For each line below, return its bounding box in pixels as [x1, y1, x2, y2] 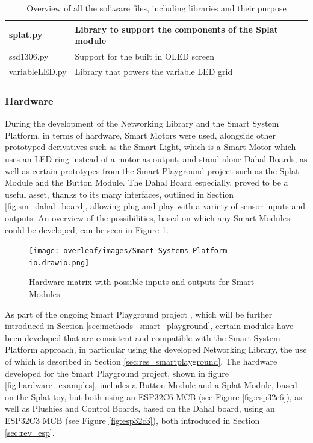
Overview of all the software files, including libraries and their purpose [26, 2, 287, 14]
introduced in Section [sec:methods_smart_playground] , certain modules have [5, 319, 294, 332]
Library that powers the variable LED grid [75, 64, 233, 77]
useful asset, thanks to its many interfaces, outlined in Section [5, 187, 234, 200]
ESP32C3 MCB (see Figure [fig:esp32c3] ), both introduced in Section [5, 413, 260, 426]
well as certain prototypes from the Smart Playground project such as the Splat [5, 164, 299, 177]
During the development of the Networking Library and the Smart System [5, 117, 279, 130]
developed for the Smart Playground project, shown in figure [5, 366, 229, 379]
